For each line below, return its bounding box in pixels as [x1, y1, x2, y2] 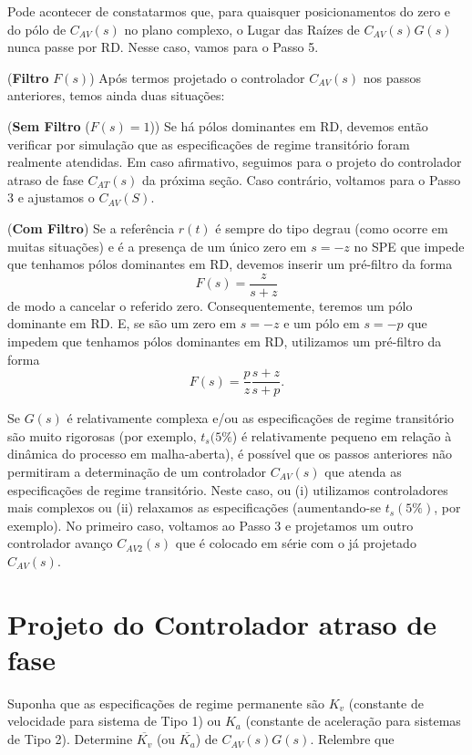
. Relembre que [310, 729, 395, 749]
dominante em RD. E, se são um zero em [7, 314, 237, 333]
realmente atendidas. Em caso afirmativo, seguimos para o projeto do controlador [7, 152, 462, 171]
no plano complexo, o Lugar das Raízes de [124, 19, 360, 38]
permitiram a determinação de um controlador [7, 462, 267, 481]
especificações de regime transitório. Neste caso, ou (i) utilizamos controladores [7, 480, 448, 499]
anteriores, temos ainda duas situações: [7, 86, 225, 105]
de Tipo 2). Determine [7, 729, 133, 749]
